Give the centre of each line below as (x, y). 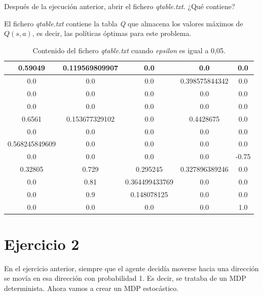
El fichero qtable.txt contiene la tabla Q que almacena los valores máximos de (124, 23)
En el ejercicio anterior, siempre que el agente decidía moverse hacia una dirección (131, 268)
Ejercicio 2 (42, 244)
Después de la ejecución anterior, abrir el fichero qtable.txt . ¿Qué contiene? (120, 6)
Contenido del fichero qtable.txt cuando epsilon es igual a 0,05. (129, 50)
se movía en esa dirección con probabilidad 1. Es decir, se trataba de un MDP (125, 278)
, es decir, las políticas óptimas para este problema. (112, 33)
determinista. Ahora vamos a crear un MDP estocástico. (91, 288)
